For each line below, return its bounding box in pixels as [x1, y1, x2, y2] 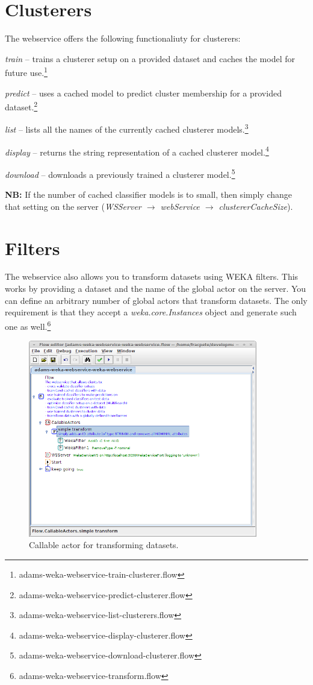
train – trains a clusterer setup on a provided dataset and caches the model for [5, 52, 296, 65]
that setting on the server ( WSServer [5, 200, 141, 212]
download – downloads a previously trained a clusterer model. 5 [5, 166, 235, 180]
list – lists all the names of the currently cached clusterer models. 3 [5, 121, 249, 136]
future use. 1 [5, 65, 48, 78]
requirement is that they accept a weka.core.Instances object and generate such [5, 306, 297, 318]
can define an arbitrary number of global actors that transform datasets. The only [5, 294, 308, 306]
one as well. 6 [5, 318, 51, 332]
